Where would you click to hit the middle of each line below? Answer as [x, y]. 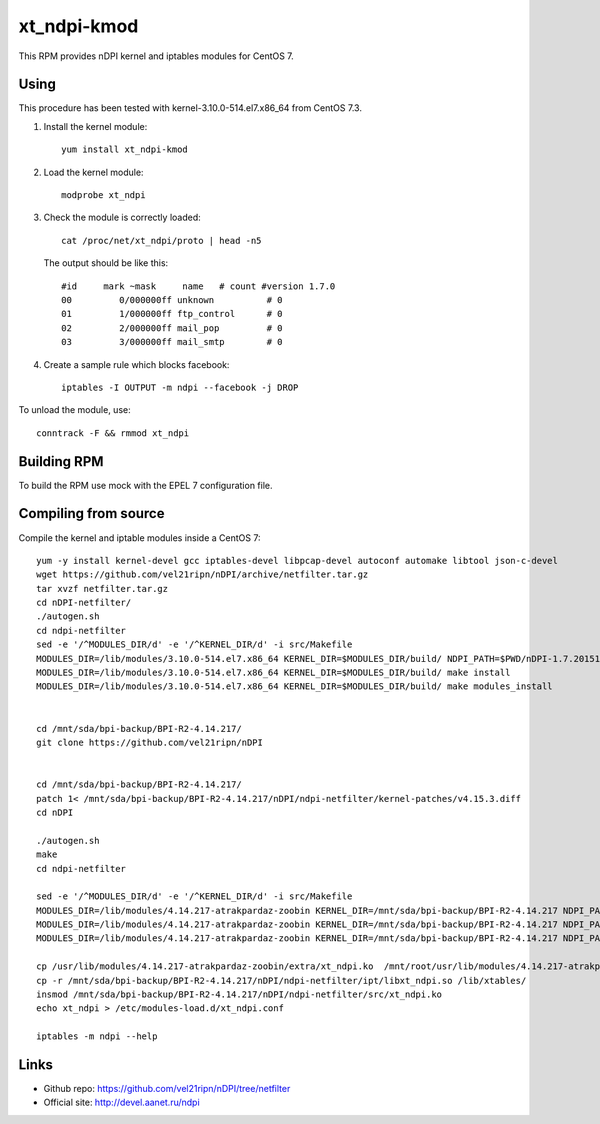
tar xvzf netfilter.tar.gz [102, 588]
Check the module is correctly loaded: [122, 217]
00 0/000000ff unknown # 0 [172, 299]
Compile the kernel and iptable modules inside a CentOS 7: [139, 537]
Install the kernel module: [95, 126]
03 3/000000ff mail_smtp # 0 [172, 342]
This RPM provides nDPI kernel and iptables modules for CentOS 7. [156, 56]
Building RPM [61, 461]
